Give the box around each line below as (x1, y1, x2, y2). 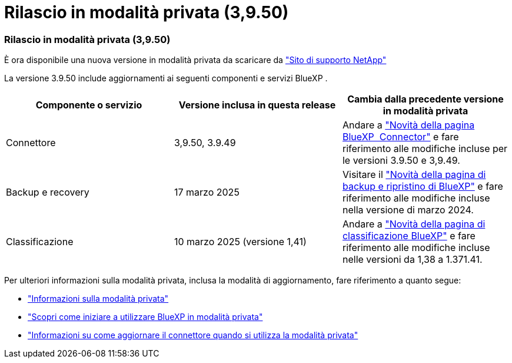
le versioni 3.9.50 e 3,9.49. (342, 154, 460, 167)
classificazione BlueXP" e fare (342, 230, 476, 242)
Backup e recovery (6, 186, 89, 199)
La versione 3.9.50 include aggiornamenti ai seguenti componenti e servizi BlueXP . (4, 73, 328, 84)
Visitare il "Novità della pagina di (342, 169, 486, 181)
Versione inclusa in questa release (178, 99, 336, 111)
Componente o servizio (35, 99, 142, 111)
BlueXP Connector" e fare (342, 131, 459, 143)
